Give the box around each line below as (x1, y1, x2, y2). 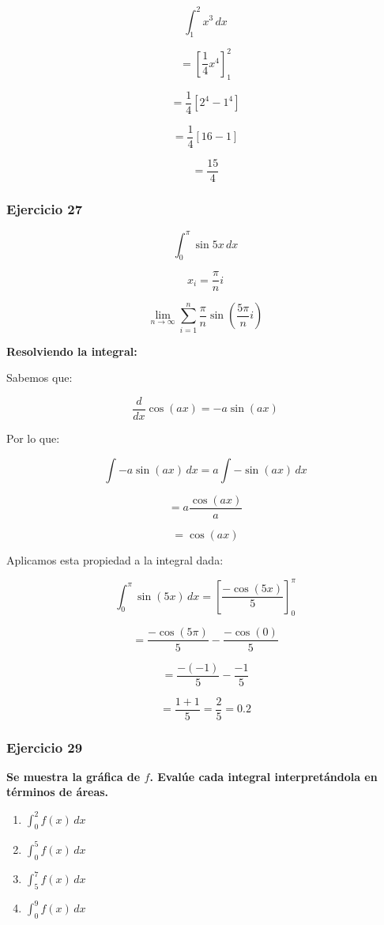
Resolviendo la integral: (6, 342, 137, 359)
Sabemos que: (6, 369, 73, 386)
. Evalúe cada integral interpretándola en (149, 768, 378, 784)
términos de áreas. (6, 783, 109, 800)
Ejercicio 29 (6, 737, 83, 757)
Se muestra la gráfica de (6, 768, 141, 784)
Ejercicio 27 (6, 198, 83, 218)
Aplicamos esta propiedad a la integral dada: (6, 551, 224, 568)
